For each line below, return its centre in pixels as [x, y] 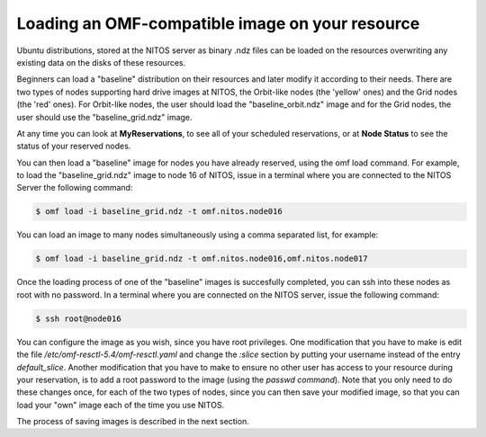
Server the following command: [75, 188]
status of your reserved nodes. [74, 146]
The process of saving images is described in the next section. [133, 422]
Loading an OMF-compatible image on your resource [218, 23]
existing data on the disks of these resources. [101, 62]
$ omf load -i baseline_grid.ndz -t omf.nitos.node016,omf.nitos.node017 [202, 259]
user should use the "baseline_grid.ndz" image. [104, 117]
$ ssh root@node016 [78, 318]
